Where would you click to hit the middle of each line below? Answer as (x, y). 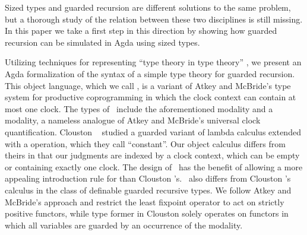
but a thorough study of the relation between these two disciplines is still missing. (154, 19)
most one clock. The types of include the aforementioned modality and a (139, 108)
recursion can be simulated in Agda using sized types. (102, 42)
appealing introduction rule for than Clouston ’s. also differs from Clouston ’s (148, 178)
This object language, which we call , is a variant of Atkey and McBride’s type (148, 85)
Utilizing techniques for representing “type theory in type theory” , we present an (153, 62)
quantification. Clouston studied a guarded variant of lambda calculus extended (153, 131)
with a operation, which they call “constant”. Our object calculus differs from (145, 143)
